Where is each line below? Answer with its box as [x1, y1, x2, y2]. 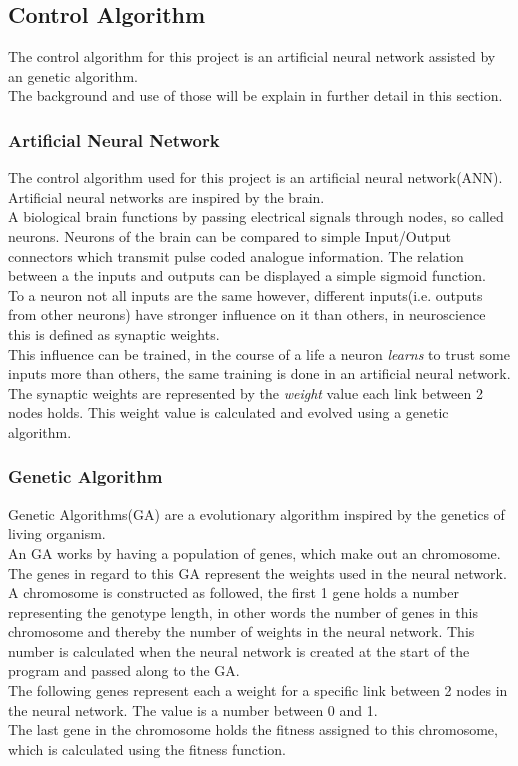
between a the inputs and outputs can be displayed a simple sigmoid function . [8, 265, 486, 286]
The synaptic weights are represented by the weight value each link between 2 [8, 382, 483, 403]
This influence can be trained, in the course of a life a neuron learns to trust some [8, 343, 510, 364]
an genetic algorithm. [8, 65, 138, 86]
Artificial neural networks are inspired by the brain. [8, 186, 325, 207]
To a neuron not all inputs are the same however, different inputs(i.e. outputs [8, 284, 483, 305]
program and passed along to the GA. [8, 660, 240, 681]
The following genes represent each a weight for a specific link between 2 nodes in [8, 680, 508, 701]
